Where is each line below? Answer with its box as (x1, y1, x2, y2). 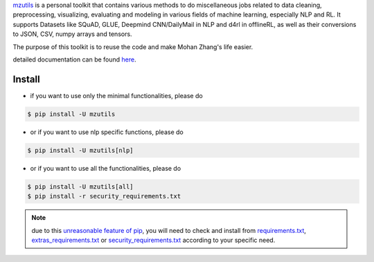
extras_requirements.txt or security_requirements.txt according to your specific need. (31, 236, 276, 244)
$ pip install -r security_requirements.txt (27, 192, 181, 200)
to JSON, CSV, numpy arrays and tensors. (12, 30, 132, 38)
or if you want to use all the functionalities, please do (30, 164, 181, 172)
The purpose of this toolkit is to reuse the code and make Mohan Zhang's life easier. (12, 42, 253, 51)
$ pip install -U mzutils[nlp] (27, 146, 134, 154)
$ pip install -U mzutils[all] (27, 183, 134, 190)
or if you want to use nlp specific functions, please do (30, 128, 184, 136)
